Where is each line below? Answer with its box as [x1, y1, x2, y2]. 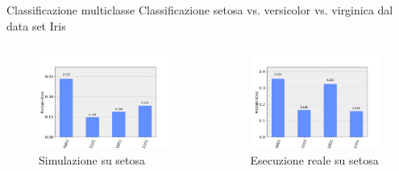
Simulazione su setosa [39, 152, 146, 169]
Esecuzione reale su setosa [250, 152, 379, 169]
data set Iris [6, 17, 66, 34]
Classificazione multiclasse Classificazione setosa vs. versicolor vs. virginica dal [6, 2, 393, 18]
